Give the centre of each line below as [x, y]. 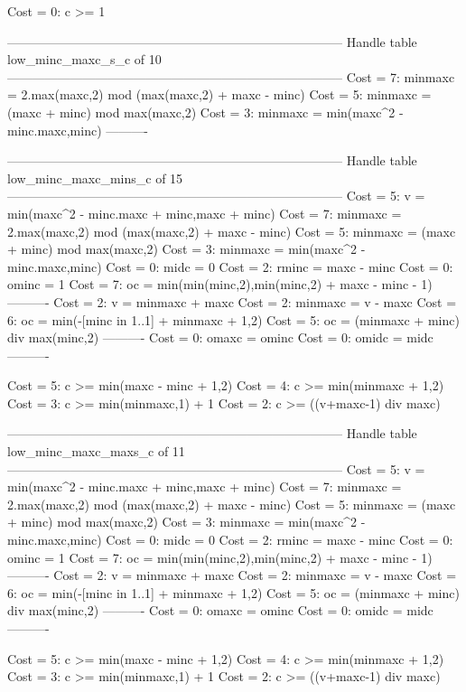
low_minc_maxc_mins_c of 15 [95, 178]
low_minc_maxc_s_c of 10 [84, 59]
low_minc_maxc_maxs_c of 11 [96, 451]
